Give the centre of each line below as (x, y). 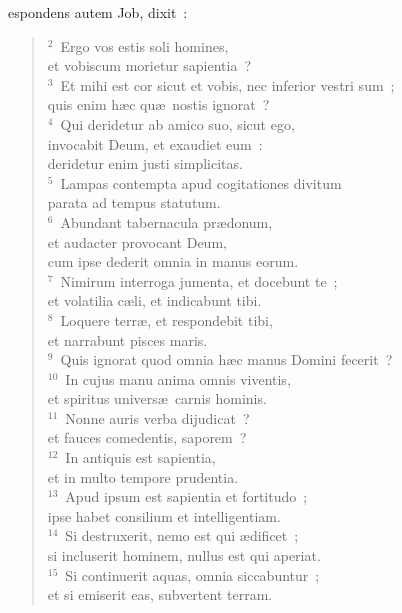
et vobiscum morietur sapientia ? (149, 65)
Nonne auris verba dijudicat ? (157, 417)
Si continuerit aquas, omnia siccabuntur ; (192, 574)
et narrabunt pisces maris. (127, 339)
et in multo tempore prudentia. (143, 476)
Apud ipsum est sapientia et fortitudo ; (186, 496)
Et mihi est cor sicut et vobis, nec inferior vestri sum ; (227, 84)
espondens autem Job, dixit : (98, 12)
